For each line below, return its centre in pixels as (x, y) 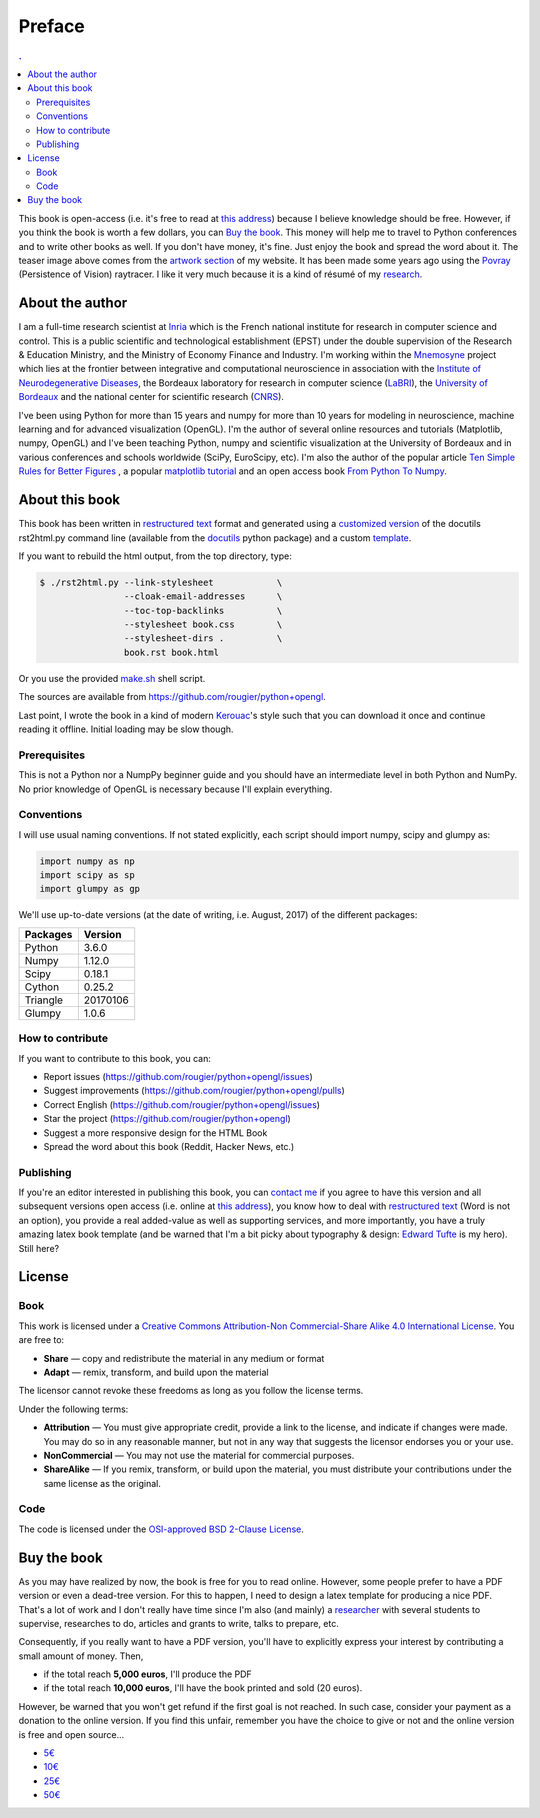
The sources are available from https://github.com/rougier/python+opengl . (172, 697)
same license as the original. (102, 1483)
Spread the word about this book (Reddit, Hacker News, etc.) (169, 1146)
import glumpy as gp (89, 889)
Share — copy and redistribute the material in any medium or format (184, 1358)
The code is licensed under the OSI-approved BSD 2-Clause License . (161, 1529)
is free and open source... (71, 1734)
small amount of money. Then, (81, 1656)
